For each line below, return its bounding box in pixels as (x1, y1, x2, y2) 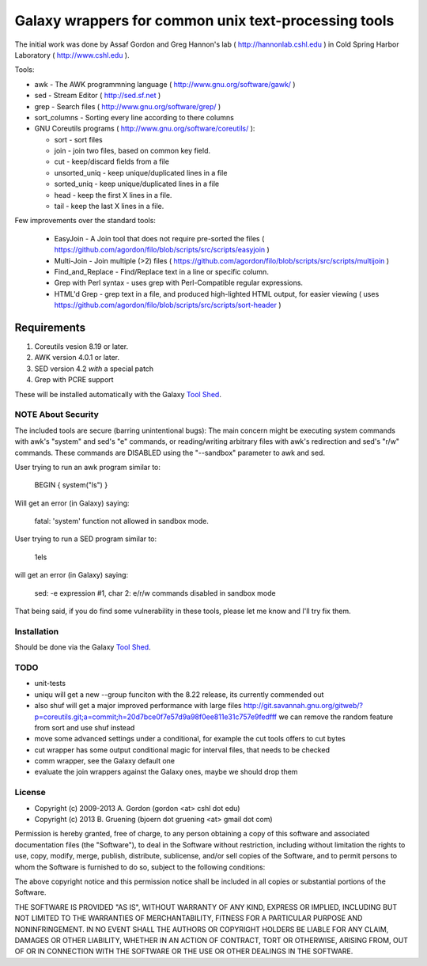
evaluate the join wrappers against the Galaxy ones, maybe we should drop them (34, 767, 298, 777)
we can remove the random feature (278, 712, 394, 722)
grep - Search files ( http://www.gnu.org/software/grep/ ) (34, 101, 221, 111)
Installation (14, 626, 59, 637)
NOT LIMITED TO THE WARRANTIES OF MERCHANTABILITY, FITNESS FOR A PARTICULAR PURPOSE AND (14, 914, 363, 923)
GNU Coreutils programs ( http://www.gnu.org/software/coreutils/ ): (34, 123, 255, 134)
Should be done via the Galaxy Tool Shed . (14, 642, 151, 652)
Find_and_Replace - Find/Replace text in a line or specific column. (54, 267, 269, 276)
